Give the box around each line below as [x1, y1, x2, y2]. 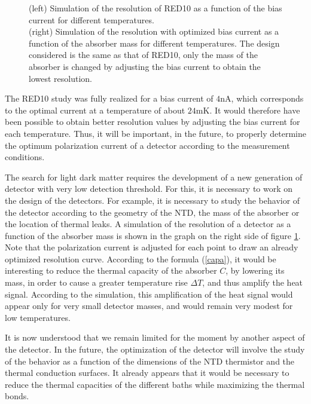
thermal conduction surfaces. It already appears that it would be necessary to [5, 366, 289, 379]
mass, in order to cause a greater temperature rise [5, 276, 188, 289]
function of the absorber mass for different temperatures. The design [29, 36, 280, 49]
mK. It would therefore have [196, 103, 300, 116]
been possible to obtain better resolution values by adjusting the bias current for [5, 115, 300, 128]
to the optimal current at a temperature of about [5, 103, 185, 116]
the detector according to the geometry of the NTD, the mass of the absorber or [5, 206, 300, 218]
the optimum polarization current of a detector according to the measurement [5, 139, 290, 151]
